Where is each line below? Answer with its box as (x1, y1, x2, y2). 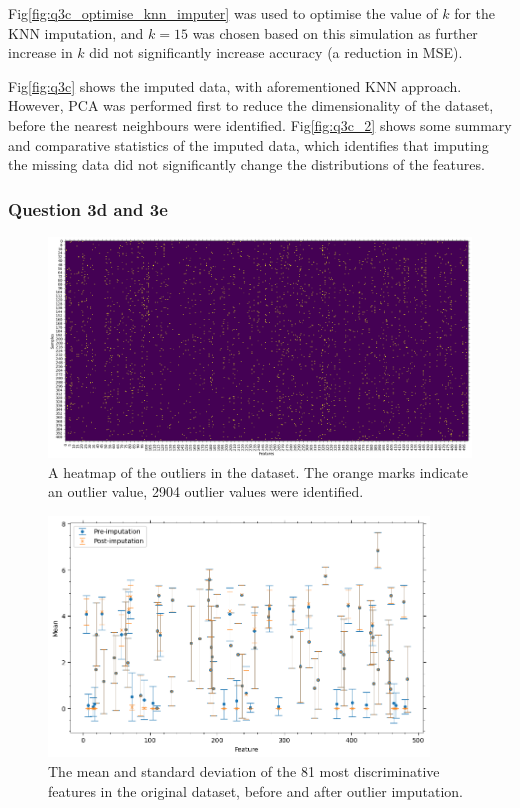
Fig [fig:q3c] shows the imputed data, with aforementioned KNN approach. (8, 75, 462, 96)
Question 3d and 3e (8, 196, 168, 221)
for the (454, 3, 496, 23)
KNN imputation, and (8, 22, 144, 43)
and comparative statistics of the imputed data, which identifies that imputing (8, 134, 489, 155)
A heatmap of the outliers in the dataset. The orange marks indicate (48, 461, 468, 482)
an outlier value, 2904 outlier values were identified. (48, 481, 364, 502)
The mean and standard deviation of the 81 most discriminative (48, 760, 440, 781)
